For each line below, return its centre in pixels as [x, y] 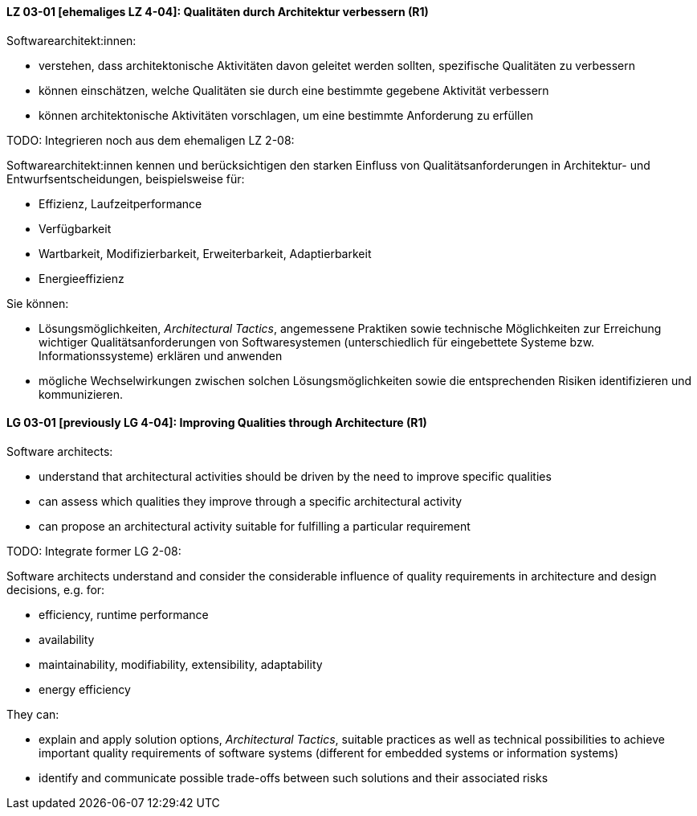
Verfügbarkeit [75, 228]
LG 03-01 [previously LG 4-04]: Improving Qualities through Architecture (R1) [217, 423]
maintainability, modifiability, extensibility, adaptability [181, 664]
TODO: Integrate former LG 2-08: [94, 551]
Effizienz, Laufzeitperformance [120, 203]
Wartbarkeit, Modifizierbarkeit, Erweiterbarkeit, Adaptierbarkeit [205, 253]
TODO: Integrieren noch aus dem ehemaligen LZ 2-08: [151, 140]
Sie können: [38, 303]
